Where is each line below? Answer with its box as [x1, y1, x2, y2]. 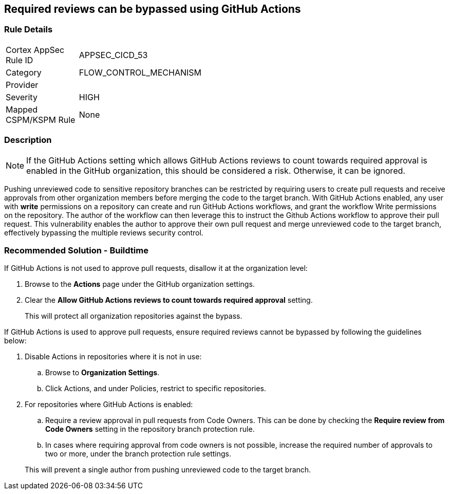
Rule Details [4, 24, 53, 35]
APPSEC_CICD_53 [79, 49, 148, 60]
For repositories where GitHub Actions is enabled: [25, 400, 193, 409]
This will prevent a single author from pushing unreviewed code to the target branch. [25, 465, 311, 474]
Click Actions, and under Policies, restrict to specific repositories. [45, 384, 266, 393]
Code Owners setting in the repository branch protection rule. [45, 425, 255, 434]
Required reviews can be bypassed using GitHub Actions [4, 3, 301, 15]
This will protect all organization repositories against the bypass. [25, 312, 242, 321]
